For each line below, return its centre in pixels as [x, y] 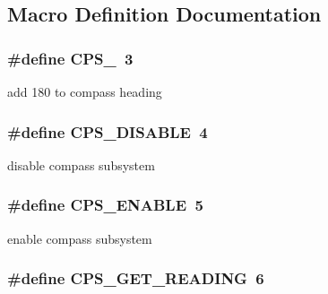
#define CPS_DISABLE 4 [108, 131]
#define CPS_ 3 [70, 58]
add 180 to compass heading [85, 91]
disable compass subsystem [81, 164]
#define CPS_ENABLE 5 [105, 205]
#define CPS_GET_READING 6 [136, 278]
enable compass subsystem [80, 238]
